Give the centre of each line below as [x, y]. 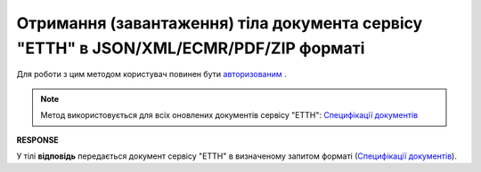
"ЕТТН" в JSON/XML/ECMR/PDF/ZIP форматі [191, 48]
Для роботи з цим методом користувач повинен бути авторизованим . [151, 74]
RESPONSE [38, 140]
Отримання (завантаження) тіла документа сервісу [220, 23]
